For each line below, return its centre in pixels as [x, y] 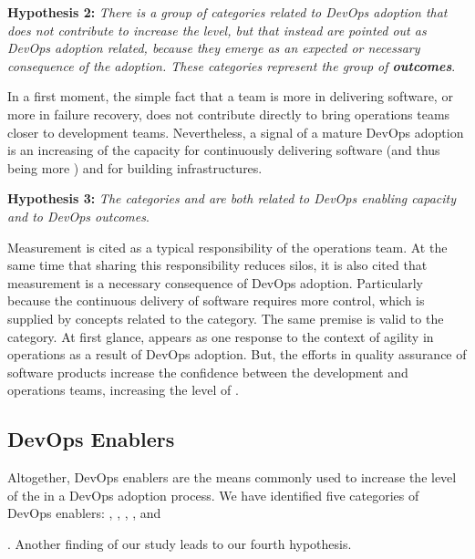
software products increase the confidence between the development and [208, 372]
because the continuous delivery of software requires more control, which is [216, 300]
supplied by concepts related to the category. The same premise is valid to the [226, 318]
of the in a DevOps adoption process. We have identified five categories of [213, 495]
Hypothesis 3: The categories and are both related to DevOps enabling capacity [232, 198]
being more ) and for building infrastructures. [135, 167]
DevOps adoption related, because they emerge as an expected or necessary [214, 48]
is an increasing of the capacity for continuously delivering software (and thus [224, 150]
